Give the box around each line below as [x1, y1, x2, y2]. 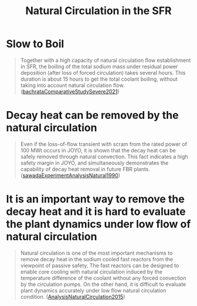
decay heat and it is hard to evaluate [6, 205, 186, 218]
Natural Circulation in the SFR [25, 4, 172, 18]
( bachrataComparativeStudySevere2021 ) [20, 88, 120, 95]
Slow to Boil [6, 37, 64, 51]
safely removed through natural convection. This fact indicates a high [20, 153, 188, 160]
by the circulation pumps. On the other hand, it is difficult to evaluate [20, 281, 186, 288]
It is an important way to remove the [6, 192, 185, 206]
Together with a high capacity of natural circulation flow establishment [20, 56, 191, 64]
